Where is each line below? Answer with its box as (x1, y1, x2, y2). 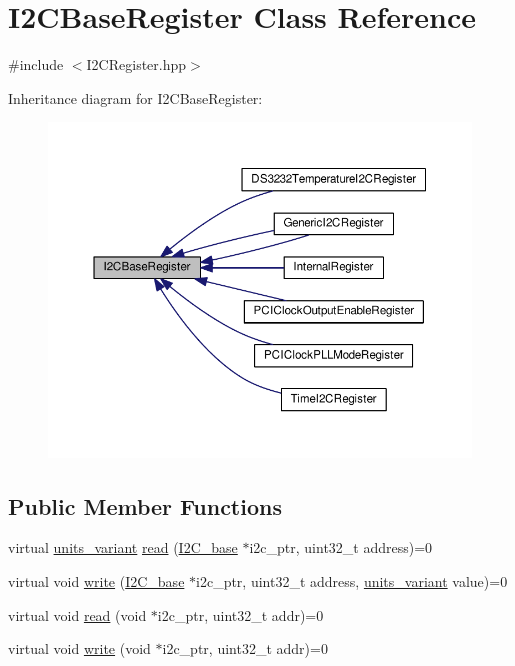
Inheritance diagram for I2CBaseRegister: (8, 87, 263, 108)
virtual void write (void (8, 638, 151, 659)
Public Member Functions (8, 490, 282, 521)
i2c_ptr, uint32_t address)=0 (249, 537, 433, 558)
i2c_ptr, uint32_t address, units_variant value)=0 (196, 571, 508, 592)
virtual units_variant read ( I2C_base (8, 537, 238, 558)
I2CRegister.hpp (86, 54, 187, 75)
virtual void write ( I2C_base (8, 571, 185, 592)
